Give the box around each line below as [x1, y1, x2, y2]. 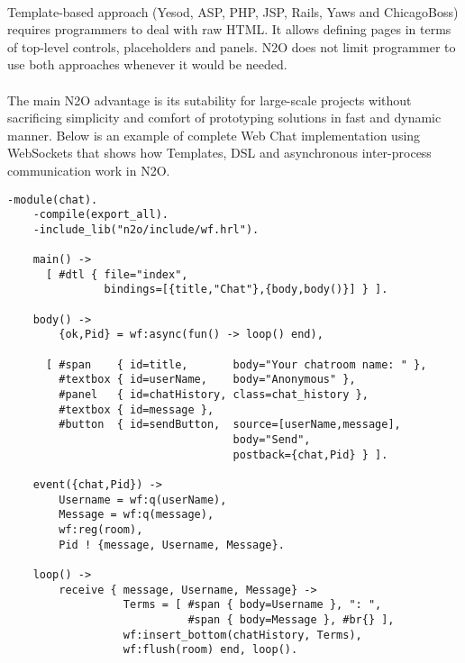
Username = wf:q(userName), [59, 493, 227, 506]
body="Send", [232, 433, 311, 447]
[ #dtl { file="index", [45, 268, 188, 281]
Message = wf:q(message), [59, 508, 214, 522]
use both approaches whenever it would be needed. [7, 55, 287, 74]
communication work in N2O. [7, 160, 170, 179]
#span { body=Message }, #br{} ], [187, 613, 395, 626]
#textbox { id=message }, [59, 403, 214, 416]
